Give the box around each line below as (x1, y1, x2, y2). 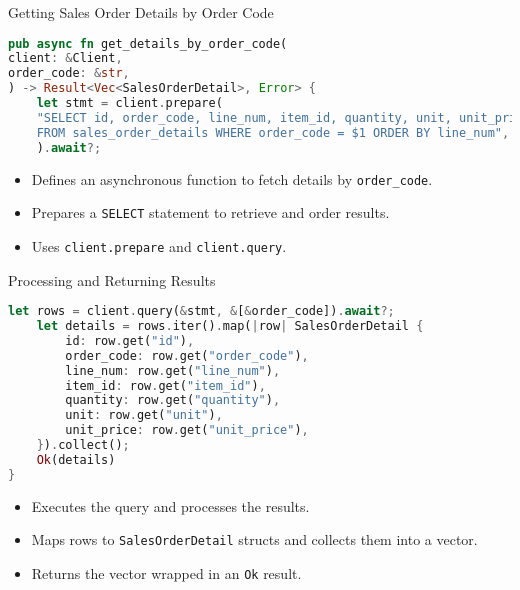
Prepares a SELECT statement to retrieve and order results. (31, 202, 390, 223)
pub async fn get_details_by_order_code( (8, 36, 288, 51)
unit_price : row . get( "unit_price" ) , (65, 423, 309, 438)
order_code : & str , (8, 66, 130, 81)
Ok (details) (36, 452, 116, 467)
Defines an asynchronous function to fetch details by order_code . (31, 168, 433, 189)
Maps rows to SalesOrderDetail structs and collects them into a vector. (31, 529, 478, 550)
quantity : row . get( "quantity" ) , (65, 393, 281, 408)
